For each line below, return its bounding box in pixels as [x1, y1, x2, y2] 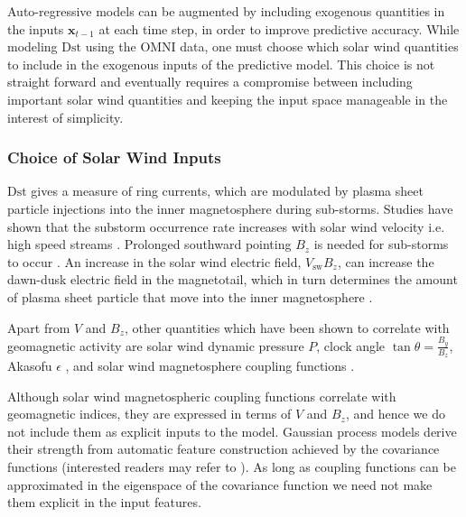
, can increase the [337, 252, 434, 271]
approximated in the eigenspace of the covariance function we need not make [7, 475, 433, 494]
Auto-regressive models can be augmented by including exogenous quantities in [7, 2, 445, 20]
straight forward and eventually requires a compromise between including [7, 72, 413, 91]
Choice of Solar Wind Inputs [7, 146, 221, 169]
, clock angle [316, 336, 386, 355]
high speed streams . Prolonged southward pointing [7, 235, 292, 254]
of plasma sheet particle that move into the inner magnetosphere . [7, 287, 373, 306]
